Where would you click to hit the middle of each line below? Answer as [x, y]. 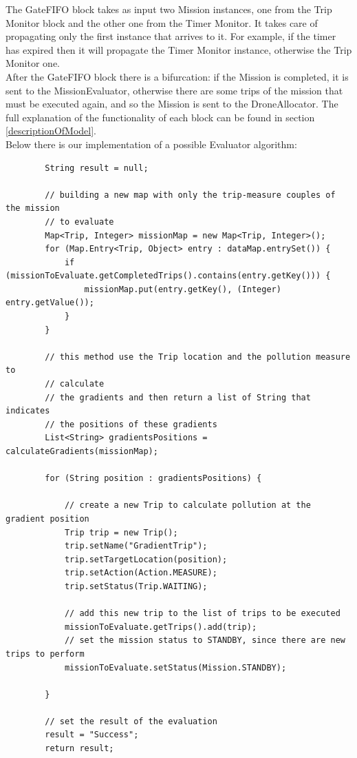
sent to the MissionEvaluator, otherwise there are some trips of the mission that [174, 90]
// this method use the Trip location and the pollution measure [198, 357]
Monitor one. [33, 63]
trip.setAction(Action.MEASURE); [141, 573]
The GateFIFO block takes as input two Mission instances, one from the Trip [169, 9]
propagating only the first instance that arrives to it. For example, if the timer [171, 36]
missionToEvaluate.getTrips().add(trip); [161, 627]
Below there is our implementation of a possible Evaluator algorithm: [151, 144]
